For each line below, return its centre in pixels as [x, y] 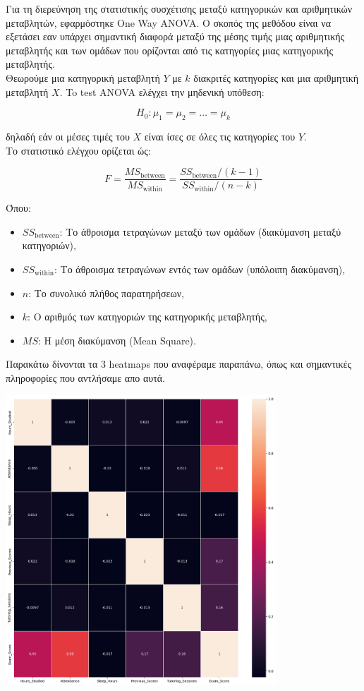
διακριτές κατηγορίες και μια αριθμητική [276, 77]
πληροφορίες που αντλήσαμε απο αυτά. [86, 377]
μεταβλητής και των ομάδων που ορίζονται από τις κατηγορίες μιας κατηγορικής [169, 50]
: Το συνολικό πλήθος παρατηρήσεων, [106, 293]
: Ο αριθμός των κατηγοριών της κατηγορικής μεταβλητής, [147, 317]
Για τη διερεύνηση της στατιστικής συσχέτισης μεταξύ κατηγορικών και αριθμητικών [179, 8]
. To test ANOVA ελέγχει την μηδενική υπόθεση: [162, 91]
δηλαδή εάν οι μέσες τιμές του [68, 136]
